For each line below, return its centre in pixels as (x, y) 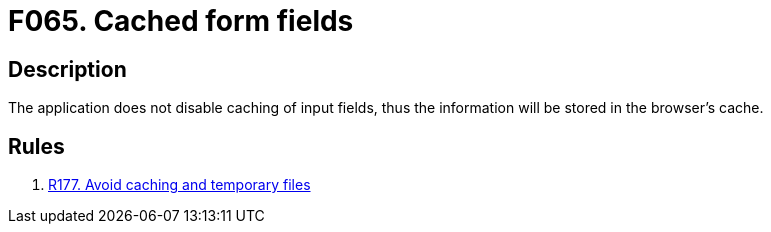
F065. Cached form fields (181, 21)
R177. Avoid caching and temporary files (179, 185)
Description (67, 69)
